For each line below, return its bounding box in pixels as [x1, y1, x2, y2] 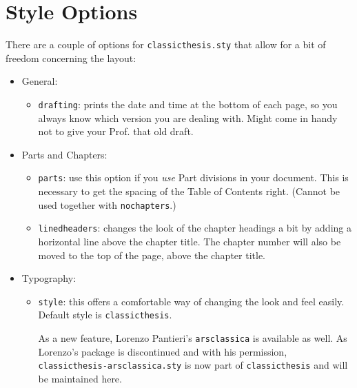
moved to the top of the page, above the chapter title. [38, 247, 265, 262]
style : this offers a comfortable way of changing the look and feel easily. [38, 294, 345, 308]
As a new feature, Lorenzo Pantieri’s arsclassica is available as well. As [38, 331, 347, 345]
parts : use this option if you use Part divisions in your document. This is [38, 170, 349, 185]
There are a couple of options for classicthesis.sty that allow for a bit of [6, 37, 326, 52]
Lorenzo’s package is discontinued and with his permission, [38, 344, 287, 358]
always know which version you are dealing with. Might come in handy [38, 110, 338, 125]
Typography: [21, 271, 76, 285]
